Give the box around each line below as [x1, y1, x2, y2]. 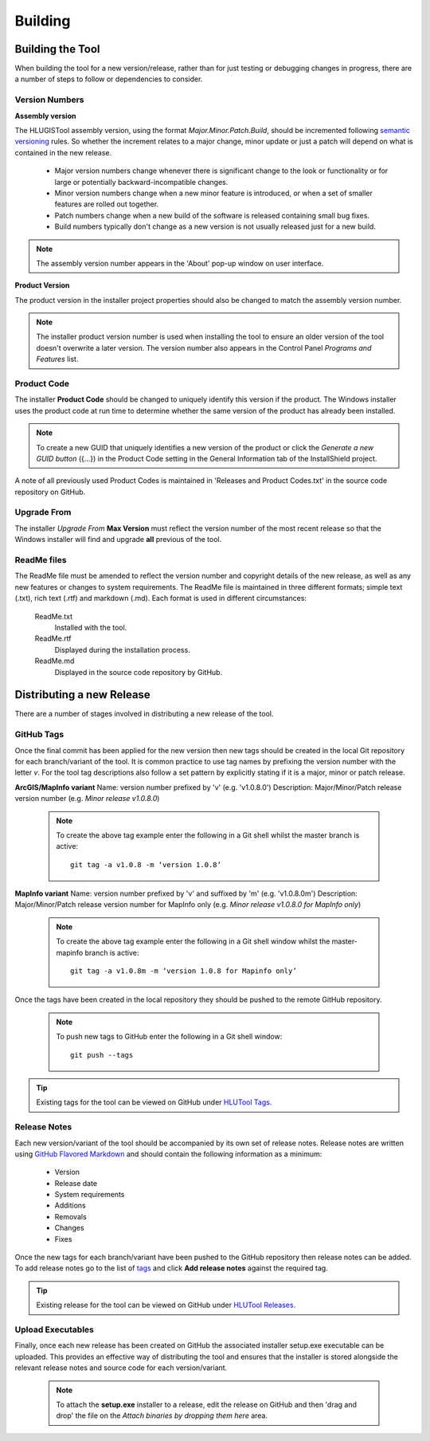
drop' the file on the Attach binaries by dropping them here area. [56, 1411, 268, 1420]
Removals [54, 1211, 87, 1221]
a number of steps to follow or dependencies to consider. [14, 74, 203, 84]
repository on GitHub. [14, 487, 86, 497]
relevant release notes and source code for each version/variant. [14, 1363, 228, 1372]
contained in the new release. [14, 147, 111, 157]
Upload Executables [14, 1324, 95, 1335]
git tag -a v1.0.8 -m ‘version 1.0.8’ [70, 860, 222, 869]
